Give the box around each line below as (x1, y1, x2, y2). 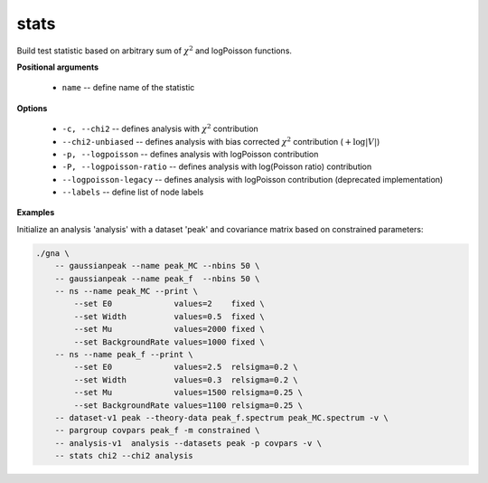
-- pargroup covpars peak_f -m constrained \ (54, 425, 260, 436)
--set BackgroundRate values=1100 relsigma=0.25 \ (73, 400, 303, 411)
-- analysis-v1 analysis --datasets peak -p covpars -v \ (54, 438, 323, 448)
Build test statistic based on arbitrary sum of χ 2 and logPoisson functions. (16, 43, 293, 56)
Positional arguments (16, 62, 99, 72)
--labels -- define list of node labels (61, 186, 204, 198)
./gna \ (35, 248, 70, 258)
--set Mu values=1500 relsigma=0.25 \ (73, 387, 303, 398)
